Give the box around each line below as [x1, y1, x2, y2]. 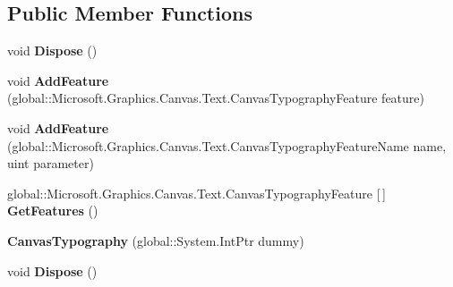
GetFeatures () [7, 201, 98, 220]
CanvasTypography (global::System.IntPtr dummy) [7, 231, 304, 249]
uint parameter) [7, 154, 94, 173]
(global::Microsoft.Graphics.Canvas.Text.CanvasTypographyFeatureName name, [7, 136, 447, 155]
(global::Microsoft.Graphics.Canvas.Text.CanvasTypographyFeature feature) [7, 89, 424, 107]
